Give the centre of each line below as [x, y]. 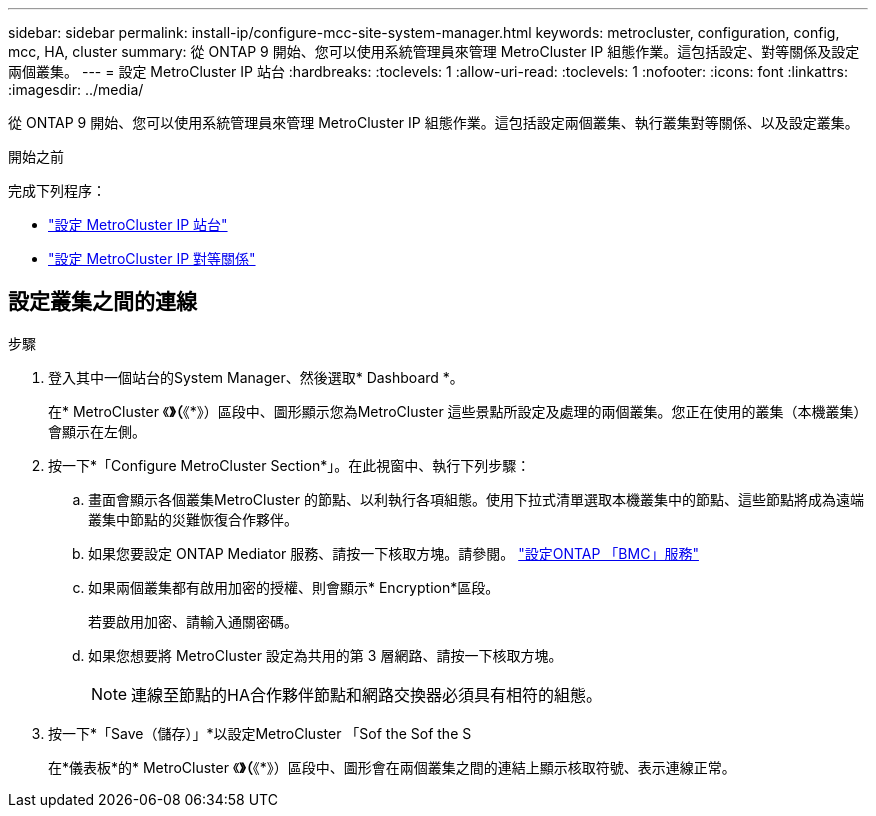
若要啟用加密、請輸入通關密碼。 [193, 621]
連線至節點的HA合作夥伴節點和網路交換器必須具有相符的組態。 [366, 694]
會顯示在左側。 [97, 431]
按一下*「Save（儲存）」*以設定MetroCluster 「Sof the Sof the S [260, 733]
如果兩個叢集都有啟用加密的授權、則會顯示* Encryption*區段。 [294, 587]
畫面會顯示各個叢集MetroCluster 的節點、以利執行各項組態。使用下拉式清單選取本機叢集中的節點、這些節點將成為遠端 [476, 499]
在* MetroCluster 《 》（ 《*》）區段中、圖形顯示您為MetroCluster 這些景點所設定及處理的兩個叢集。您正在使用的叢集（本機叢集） [458, 411]
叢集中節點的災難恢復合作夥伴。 [193, 519]
